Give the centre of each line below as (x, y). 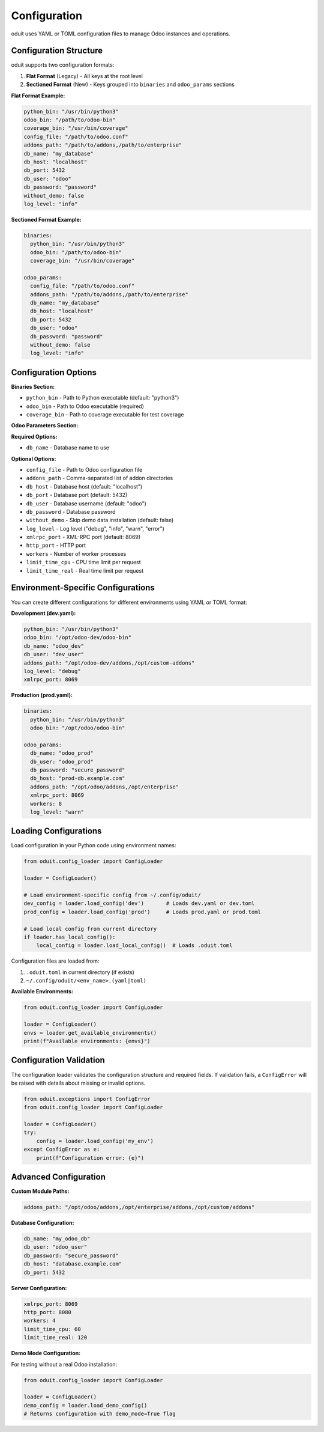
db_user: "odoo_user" (55, 1247)
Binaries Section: (33, 386)
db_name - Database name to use (67, 448)
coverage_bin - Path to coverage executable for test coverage (105, 415)
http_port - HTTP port (56, 545)
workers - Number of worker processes (76, 553)
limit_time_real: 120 (55, 1338)
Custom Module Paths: (40, 1191)
